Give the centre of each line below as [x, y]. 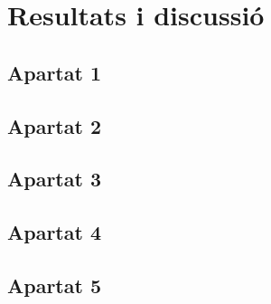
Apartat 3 [54, 179]
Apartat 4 [54, 232]
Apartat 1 [54, 72]
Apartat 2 [54, 125]
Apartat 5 [54, 285]
